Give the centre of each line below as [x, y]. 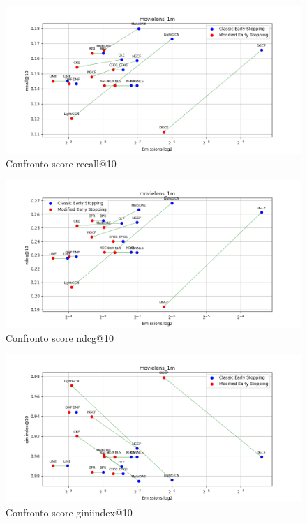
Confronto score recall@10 [61, 163]
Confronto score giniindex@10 [69, 512]
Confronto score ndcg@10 [60, 337]
